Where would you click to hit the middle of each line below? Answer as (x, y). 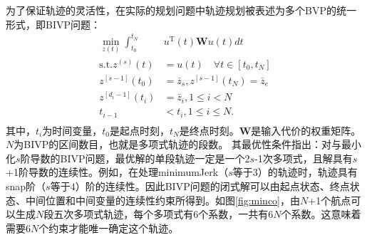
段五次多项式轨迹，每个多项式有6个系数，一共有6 (159, 214)
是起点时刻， (139, 130)
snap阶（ (26, 186)
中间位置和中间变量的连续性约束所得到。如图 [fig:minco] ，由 (163, 200)
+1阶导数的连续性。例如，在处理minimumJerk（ (117, 172)
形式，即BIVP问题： (53, 24)
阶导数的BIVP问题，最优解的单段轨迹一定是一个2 (135, 158)
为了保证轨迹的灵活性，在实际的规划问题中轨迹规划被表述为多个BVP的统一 (181, 10)
